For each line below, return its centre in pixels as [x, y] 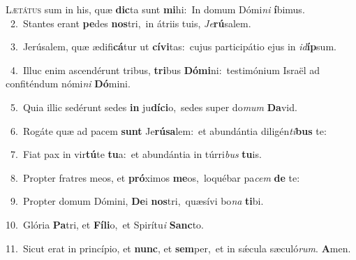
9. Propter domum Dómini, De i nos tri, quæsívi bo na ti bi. [137, 201]
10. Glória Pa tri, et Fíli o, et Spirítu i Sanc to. [105, 224]
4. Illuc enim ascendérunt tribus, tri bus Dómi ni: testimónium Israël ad [165, 70]
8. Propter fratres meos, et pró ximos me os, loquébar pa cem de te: [155, 177]
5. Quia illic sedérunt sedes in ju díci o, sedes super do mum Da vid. [154, 107]
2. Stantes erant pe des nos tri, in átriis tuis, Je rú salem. [131, 23]
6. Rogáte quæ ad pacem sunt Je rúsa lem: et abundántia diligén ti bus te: [168, 130]
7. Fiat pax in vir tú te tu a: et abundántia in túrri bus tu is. [136, 154]
